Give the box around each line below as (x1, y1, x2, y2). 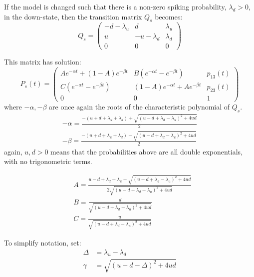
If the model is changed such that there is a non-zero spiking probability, (4, 1, 227, 11)
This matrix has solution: (4, 56, 81, 67)
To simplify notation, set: (4, 237, 81, 247)
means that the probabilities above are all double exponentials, (50, 146, 243, 156)
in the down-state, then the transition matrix (4, 11, 142, 21)
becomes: (155, 11, 183, 21)
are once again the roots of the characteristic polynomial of (49, 101, 230, 111)
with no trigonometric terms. (4, 156, 92, 166)
